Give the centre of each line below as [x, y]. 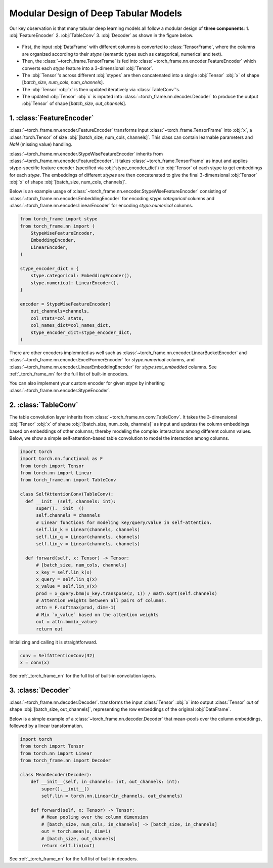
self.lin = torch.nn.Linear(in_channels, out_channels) [112, 796]
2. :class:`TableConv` [44, 405]
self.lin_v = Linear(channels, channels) [88, 544]
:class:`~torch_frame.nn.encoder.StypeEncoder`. [60, 390]
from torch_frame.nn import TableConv [68, 480]
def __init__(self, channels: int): [71, 501]
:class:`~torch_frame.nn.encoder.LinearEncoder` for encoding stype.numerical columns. [101, 206]
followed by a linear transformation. [46, 726]
